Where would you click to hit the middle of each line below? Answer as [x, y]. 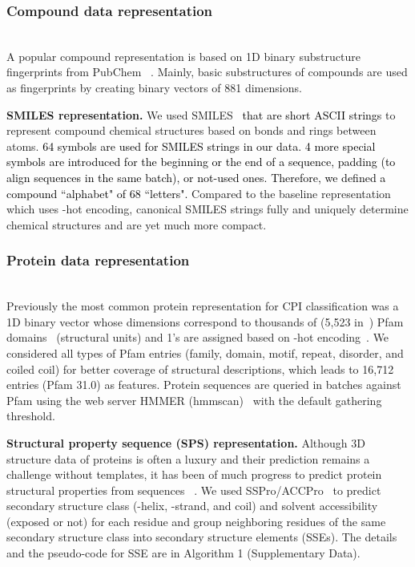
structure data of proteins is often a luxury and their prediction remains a [188, 458]
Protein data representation [98, 260]
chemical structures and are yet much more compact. [137, 224]
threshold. [31, 416]
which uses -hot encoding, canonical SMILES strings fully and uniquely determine [207, 209]
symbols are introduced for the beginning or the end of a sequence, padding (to [201, 162]
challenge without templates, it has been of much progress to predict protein [194, 474]
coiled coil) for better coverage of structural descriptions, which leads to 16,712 [200, 369]
